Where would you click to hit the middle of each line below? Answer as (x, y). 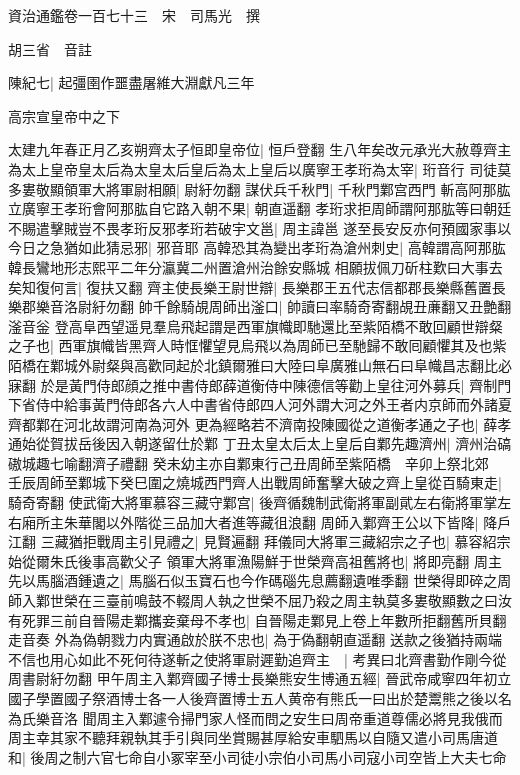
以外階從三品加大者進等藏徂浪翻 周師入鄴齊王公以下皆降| (292, 521)
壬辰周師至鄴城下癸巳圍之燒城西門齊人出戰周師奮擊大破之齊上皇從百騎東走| (255, 482)
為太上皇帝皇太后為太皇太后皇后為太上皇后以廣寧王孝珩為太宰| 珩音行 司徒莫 (260, 168)
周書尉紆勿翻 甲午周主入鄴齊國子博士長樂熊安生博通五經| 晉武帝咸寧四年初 (253, 678)
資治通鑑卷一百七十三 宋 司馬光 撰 (134, 15)
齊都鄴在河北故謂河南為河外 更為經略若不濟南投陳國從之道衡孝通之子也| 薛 (253, 423)
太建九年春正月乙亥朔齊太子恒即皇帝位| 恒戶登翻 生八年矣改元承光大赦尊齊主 (260, 149)
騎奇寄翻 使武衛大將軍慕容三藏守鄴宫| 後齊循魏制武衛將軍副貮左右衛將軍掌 (253, 502)
